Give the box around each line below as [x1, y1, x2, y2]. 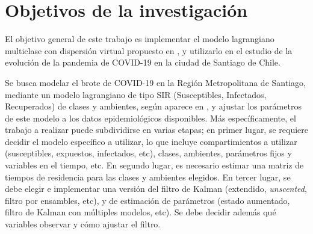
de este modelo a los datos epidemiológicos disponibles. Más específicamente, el [5, 111, 296, 124]
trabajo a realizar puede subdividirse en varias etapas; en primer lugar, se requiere [5, 123, 309, 136]
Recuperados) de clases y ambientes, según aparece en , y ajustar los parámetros [5, 100, 302, 112]
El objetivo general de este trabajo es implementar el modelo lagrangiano [5, 32, 274, 45]
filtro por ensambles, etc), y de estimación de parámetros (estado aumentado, [5, 194, 290, 206]
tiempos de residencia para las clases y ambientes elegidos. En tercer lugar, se [5, 170, 291, 183]
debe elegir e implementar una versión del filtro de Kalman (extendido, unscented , [5, 182, 307, 195]
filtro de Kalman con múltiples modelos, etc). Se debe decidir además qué [5, 206, 276, 218]
